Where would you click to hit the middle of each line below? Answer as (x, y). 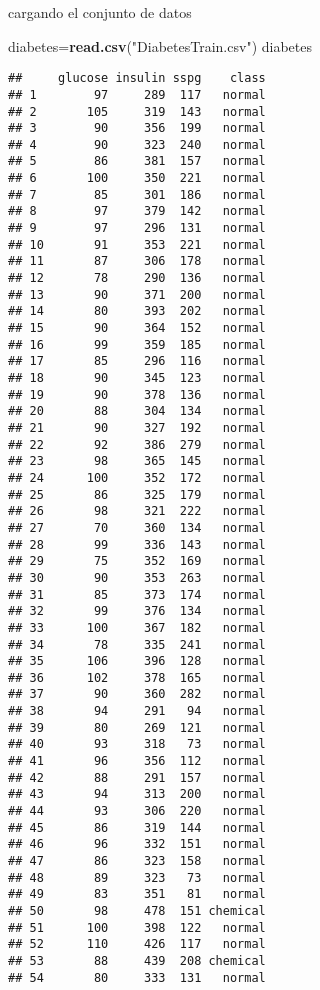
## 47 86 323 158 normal (137, 861)
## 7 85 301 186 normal (137, 194)
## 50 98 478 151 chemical (137, 911)
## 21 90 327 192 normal (137, 427)
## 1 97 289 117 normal (137, 94)
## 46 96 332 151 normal (137, 844)
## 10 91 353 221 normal (137, 244)
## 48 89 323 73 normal (137, 877)
